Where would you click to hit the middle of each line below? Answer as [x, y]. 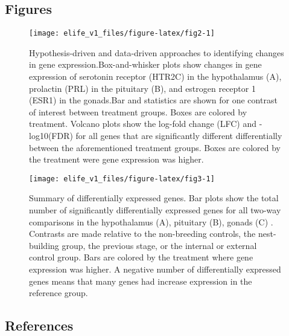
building [44, 245]
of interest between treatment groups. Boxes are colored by [138, 111]
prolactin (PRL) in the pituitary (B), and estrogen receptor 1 [142, 88]
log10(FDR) [51, 136]
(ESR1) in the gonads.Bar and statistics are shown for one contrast [153, 100]
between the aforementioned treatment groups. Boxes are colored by [155, 147]
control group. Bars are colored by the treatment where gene [141, 257]
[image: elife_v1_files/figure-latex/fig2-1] [122, 34]
